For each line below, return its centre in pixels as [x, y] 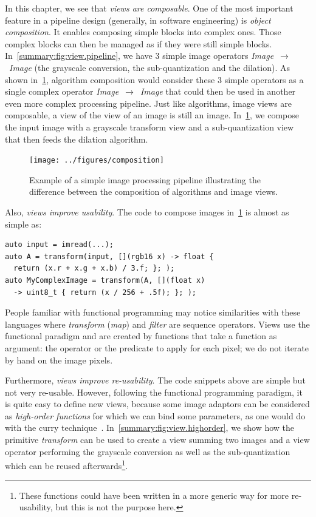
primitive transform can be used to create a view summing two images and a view [157, 440]
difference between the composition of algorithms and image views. [153, 191]
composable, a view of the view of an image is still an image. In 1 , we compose [152, 115]
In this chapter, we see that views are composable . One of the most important [149, 8]
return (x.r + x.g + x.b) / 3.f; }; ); [94, 269]
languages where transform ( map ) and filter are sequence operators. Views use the [157, 324]
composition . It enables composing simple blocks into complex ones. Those [143, 32]
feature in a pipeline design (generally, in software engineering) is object [138, 20]
